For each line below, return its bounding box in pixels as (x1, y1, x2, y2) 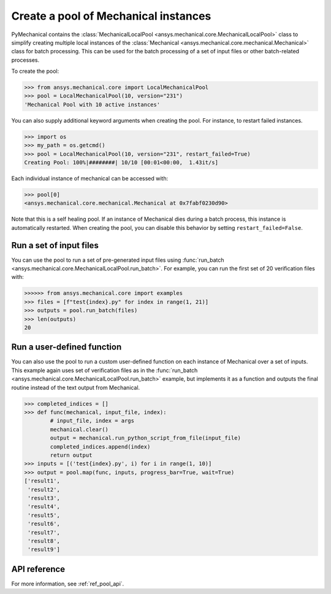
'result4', (28, 503, 61, 510)
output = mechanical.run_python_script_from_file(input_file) (50, 435, 242, 441)
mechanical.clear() (50, 426, 108, 433)
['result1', (24, 478, 61, 484)
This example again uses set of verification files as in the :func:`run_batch (11, 367, 198, 374)
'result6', (28, 520, 61, 527)
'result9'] (28, 546, 61, 553)
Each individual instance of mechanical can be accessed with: (11, 175, 169, 182)
